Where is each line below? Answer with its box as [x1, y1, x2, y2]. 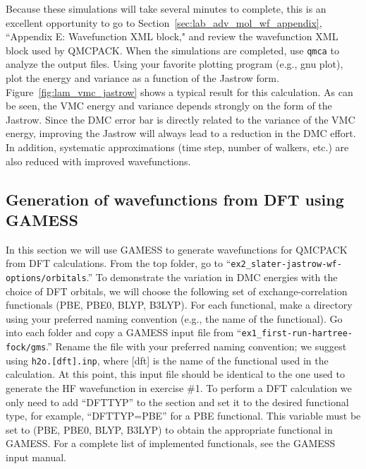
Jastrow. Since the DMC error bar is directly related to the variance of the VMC [6, 112, 355, 126]
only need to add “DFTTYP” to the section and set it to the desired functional [6, 394, 349, 409]
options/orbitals [6, 273, 87, 284]
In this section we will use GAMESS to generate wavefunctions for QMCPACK [6, 242, 348, 256]
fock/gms [6, 343, 47, 353]
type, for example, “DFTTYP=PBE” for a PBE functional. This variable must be [6, 408, 361, 423]
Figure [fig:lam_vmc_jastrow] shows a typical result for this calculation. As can [6, 84, 353, 99]
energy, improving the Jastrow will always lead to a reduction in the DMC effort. [6, 126, 356, 141]
